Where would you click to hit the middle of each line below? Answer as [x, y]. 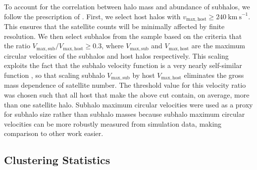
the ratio [17, 46]
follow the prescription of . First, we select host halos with [92, 16]
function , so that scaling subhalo [54, 75]
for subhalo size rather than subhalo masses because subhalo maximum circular [125, 114]
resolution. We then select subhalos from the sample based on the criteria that [123, 36]
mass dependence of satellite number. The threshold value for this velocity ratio [125, 85]
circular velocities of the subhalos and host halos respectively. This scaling [116, 55]
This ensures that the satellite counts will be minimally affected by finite [114, 26]
